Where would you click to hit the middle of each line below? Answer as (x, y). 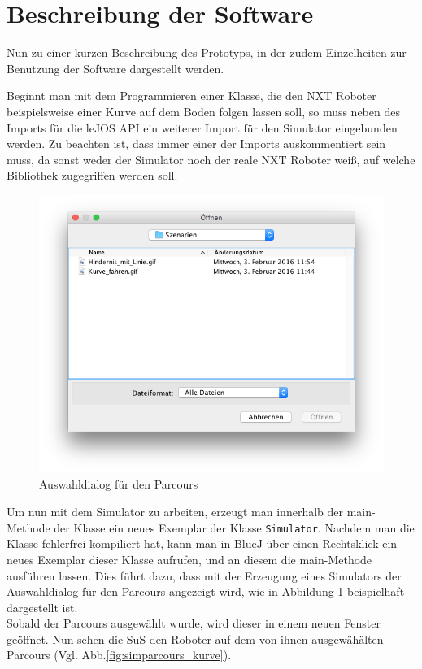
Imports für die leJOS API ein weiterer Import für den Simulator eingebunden (202, 127)
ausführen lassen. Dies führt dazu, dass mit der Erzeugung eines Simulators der (204, 575)
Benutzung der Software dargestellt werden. (115, 68)
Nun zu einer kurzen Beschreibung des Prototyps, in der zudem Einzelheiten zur (207, 52)
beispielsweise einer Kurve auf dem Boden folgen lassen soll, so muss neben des (203, 111)
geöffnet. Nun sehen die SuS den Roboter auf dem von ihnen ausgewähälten (195, 639)
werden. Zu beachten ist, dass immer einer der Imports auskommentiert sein (196, 143)
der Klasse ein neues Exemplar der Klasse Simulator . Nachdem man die (234, 527)
